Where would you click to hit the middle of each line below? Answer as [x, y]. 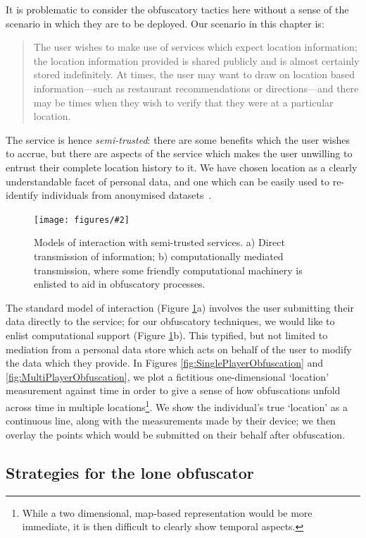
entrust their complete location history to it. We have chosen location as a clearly [182, 167]
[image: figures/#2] [82, 220]
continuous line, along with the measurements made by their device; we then [171, 421]
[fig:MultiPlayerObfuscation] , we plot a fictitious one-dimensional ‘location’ [168, 376]
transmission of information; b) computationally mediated [159, 256]
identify [22, 195]
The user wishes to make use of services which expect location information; [195, 47]
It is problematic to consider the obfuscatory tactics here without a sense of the [177, 9]
